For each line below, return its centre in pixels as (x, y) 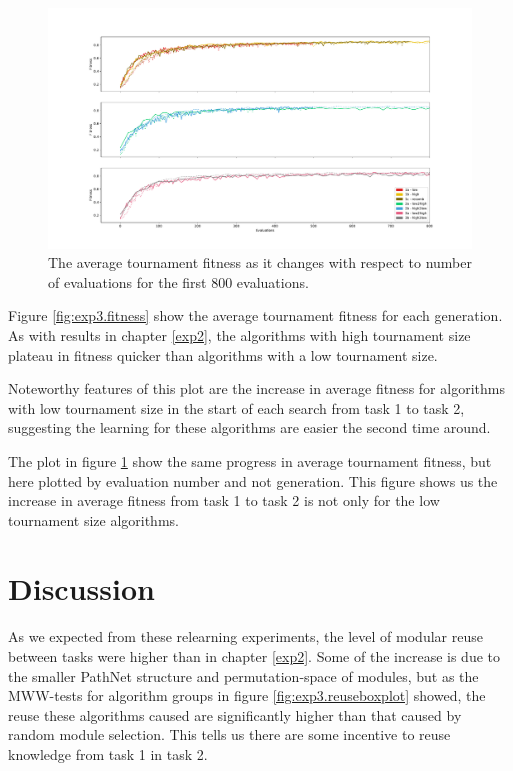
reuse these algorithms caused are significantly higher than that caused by (235, 714)
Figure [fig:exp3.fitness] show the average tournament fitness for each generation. (255, 315)
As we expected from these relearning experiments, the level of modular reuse (245, 636)
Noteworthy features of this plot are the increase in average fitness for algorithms (256, 388)
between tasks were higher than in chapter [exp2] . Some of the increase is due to (254, 656)
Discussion (81, 588)
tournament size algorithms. (93, 519)
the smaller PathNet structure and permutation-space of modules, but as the (243, 675)
